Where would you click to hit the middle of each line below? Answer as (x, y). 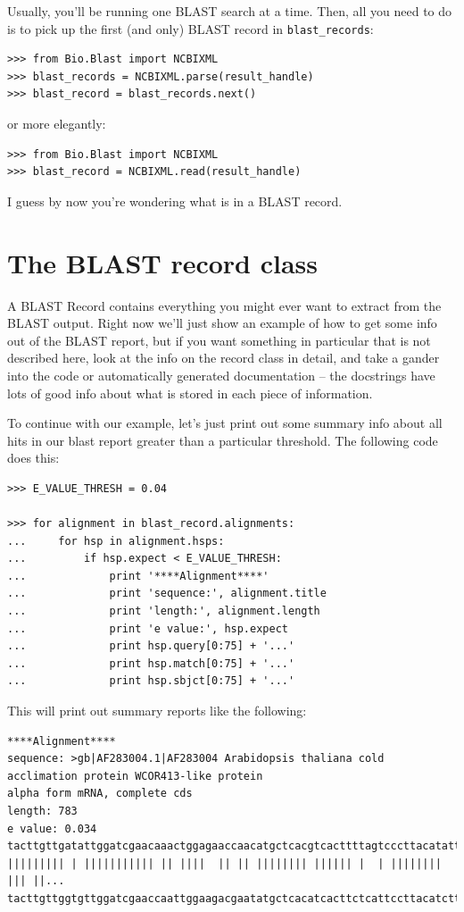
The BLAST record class (163, 262)
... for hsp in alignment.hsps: (116, 541)
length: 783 (42, 811)
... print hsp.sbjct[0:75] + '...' (151, 681)
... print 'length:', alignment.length (164, 611)
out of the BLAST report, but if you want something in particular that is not (219, 340)
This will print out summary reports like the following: (157, 710)
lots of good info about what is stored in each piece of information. (190, 393)
